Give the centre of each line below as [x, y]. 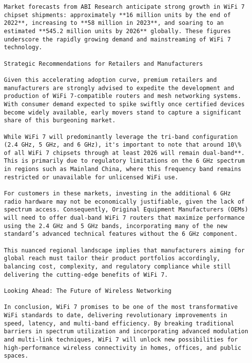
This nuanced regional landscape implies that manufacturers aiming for [124, 250]
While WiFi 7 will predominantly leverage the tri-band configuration [121, 137]
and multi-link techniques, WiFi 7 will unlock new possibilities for [121, 339]
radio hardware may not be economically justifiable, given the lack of [124, 201]
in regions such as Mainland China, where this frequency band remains [123, 169]
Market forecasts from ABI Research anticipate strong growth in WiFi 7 [124, 7]
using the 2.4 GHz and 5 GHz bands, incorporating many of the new [116, 226]
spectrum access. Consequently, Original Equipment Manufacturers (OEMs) [126, 210]
